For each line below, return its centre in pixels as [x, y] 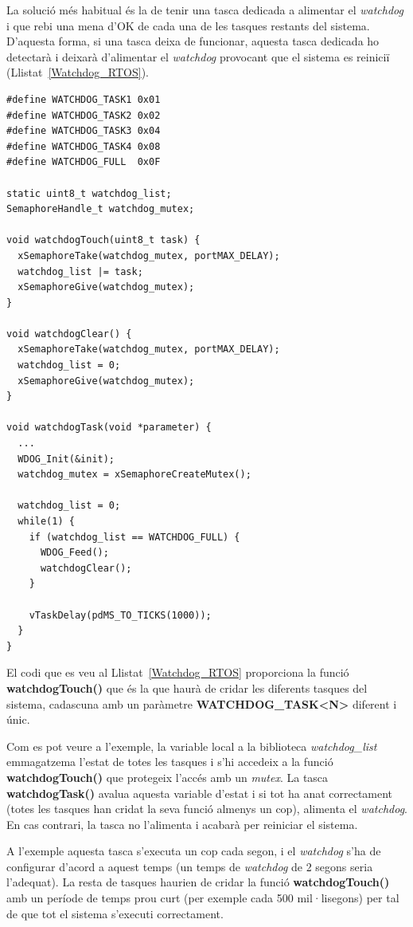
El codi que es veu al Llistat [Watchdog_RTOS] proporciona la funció [178, 672]
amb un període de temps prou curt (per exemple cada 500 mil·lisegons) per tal [203, 898]
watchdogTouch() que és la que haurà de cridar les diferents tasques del [187, 687]
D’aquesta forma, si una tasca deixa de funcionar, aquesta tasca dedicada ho [193, 41]
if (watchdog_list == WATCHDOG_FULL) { [134, 537]
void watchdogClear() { [69, 334]
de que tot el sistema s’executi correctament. [115, 913]
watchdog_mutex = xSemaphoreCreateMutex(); [134, 475]
